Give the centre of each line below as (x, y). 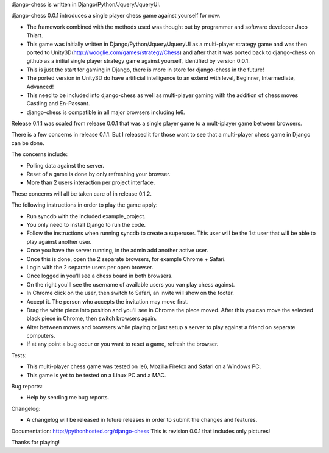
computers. (41, 336)
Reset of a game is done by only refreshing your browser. (98, 174)
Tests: (19, 355)
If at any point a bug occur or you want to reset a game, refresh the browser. (122, 344)
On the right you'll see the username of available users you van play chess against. (131, 284)
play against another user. (59, 241)
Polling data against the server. (65, 165)
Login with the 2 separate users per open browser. (90, 267)
